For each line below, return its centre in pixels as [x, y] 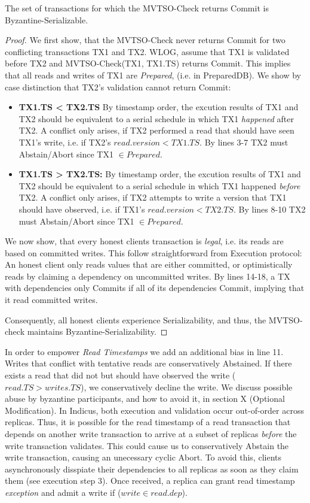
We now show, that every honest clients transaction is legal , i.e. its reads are [144, 241]
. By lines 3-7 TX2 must [244, 142]
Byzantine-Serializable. [47, 19]
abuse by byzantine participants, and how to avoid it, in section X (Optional [145, 399]
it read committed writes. [51, 300]
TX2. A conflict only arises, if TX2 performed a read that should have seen [156, 130]
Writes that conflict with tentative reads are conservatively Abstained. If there [148, 363]
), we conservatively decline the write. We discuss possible [186, 387]
